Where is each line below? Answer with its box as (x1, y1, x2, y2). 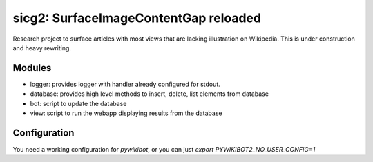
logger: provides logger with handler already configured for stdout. (30, 80, 220, 88)
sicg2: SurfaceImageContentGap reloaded (12, 10, 262, 26)
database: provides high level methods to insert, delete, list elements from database (30, 90, 269, 98)
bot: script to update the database (30, 99, 127, 108)
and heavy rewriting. (12, 43, 72, 52)
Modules (12, 62, 52, 74)
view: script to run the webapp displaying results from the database (30, 109, 222, 117)
